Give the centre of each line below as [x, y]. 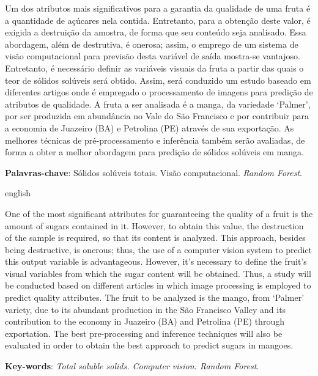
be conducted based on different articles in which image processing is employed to [158, 285]
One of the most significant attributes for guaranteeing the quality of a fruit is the [159, 213]
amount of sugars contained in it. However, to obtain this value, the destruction [154, 225]
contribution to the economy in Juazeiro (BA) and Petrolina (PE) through [145, 321]
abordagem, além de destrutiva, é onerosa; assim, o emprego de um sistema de [152, 44]
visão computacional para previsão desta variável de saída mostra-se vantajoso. [153, 56]
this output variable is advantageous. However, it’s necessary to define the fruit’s [156, 261]
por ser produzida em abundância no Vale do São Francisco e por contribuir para [157, 116]
